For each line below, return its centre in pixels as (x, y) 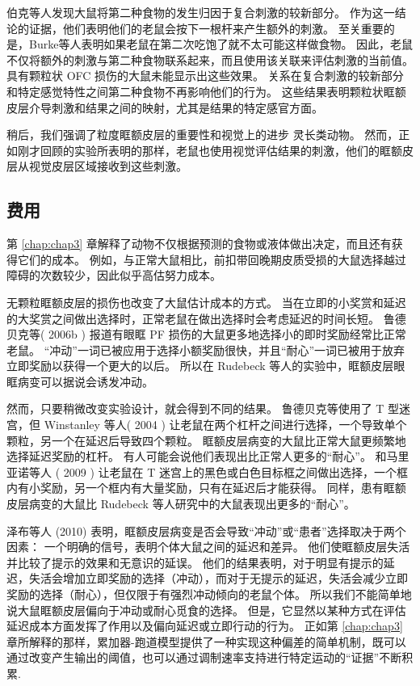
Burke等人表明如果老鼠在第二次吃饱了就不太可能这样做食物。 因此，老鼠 (221, 44)
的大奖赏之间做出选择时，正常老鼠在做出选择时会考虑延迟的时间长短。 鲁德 (206, 318)
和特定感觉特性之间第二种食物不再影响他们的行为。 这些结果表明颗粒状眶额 (206, 91)
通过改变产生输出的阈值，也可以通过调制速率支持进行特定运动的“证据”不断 (204, 657)
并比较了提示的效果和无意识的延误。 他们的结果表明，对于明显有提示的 (195, 562)
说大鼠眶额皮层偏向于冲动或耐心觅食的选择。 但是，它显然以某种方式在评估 (206, 610)
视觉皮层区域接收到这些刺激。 (108, 166)
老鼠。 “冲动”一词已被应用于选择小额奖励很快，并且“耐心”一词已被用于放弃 (206, 349)
